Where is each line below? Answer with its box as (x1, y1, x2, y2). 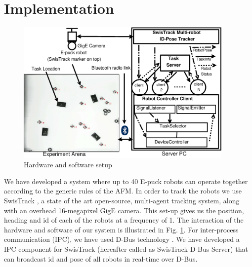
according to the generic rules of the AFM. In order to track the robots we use (4, 186, 242, 196)
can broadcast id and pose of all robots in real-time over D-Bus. (4, 253, 198, 264)
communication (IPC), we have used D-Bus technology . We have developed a (4, 234, 240, 244)
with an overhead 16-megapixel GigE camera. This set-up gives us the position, (4, 205, 244, 215)
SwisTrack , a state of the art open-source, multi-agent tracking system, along (4, 195, 240, 206)
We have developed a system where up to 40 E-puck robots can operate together (4, 176, 248, 186)
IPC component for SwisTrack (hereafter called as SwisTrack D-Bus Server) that (4, 244, 248, 254)
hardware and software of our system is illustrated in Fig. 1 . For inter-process (4, 224, 239, 234)
